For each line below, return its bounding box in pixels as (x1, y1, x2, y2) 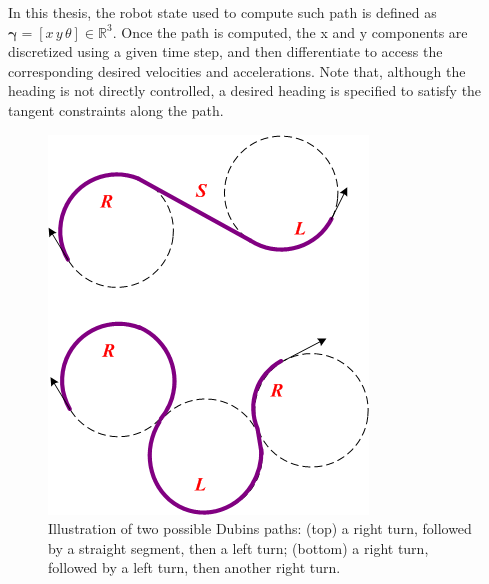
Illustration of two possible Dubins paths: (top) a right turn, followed (48, 518, 472, 539)
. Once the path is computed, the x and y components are (112, 21, 468, 42)
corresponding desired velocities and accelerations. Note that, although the (8, 60, 466, 81)
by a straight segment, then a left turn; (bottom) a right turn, (48, 537, 429, 558)
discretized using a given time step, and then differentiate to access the (8, 41, 443, 62)
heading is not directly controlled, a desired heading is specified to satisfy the (8, 80, 482, 101)
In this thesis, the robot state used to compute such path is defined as (8, 2, 437, 22)
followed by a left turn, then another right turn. (48, 557, 341, 578)
